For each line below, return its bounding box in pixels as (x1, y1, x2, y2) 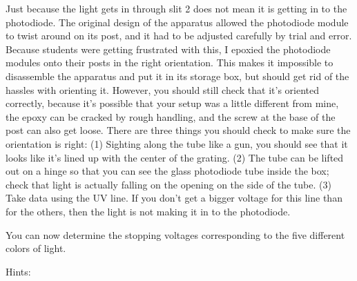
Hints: (6, 264, 31, 278)
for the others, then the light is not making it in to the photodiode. (6, 204, 291, 218)
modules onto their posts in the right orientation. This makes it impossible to (6, 55, 334, 70)
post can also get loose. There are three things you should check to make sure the (6, 123, 351, 137)
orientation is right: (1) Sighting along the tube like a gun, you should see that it (6, 136, 348, 151)
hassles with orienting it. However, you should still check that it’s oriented (6, 82, 320, 97)
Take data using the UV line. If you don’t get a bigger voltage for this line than (6, 191, 342, 205)
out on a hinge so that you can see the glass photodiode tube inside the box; (6, 164, 329, 178)
